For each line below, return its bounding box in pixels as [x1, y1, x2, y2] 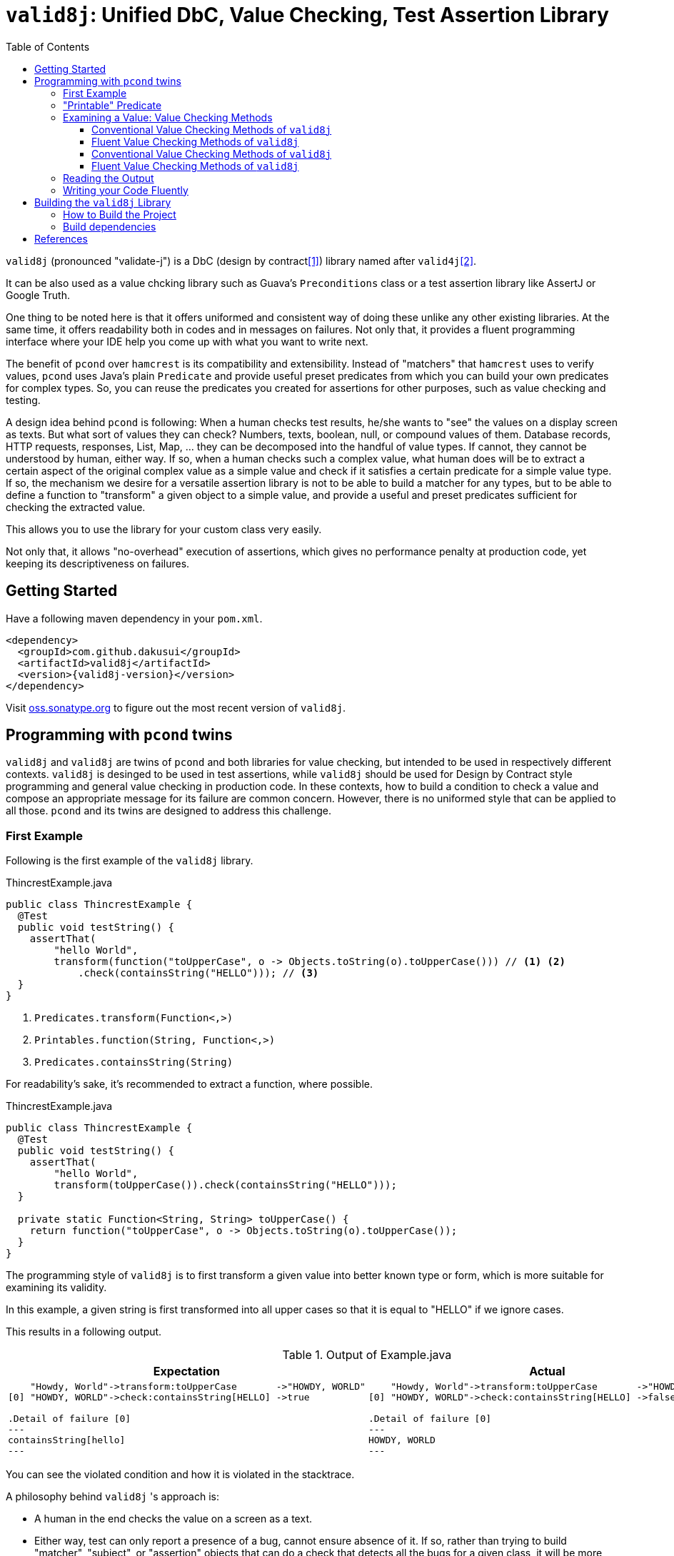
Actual [529, 1364, 565, 1379]
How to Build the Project [63, 208, 176, 221]
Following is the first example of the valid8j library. [6, 854, 253, 867]
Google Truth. [6, 288, 70, 301]
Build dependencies [63, 220, 156, 233]
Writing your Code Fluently [63, 183, 188, 196]
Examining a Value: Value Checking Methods [63, 111, 273, 123]
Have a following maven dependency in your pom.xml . [6, 612, 263, 625]
